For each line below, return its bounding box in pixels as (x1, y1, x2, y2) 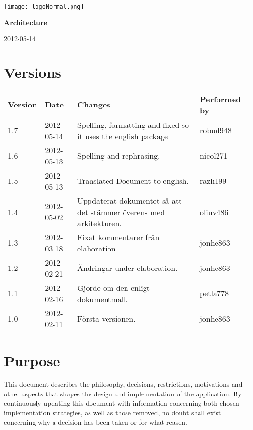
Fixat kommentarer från (77, 231, 160, 243)
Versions (4, 62, 62, 82)
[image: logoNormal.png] (4, 3, 84, 10)
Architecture (4, 17, 47, 27)
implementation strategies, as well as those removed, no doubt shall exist (4, 407, 221, 417)
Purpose (4, 351, 60, 371)
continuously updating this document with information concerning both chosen (4, 398, 239, 408)
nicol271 (199, 150, 228, 161)
